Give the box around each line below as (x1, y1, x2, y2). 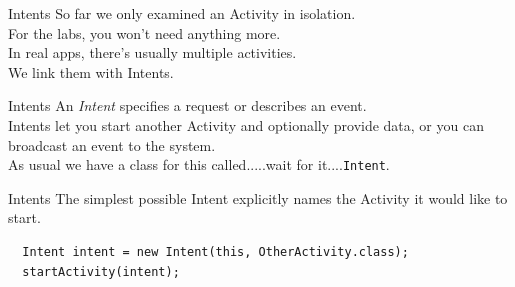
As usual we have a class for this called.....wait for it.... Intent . (8, 154, 390, 175)
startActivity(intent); (22, 264, 180, 279)
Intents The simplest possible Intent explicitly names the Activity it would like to (8, 187, 508, 208)
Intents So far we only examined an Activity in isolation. (8, 3, 356, 23)
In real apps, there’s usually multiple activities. (8, 42, 297, 63)
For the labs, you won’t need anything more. (8, 22, 281, 43)
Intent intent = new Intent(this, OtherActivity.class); (22, 245, 409, 259)
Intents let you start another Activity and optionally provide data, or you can (8, 114, 484, 135)
